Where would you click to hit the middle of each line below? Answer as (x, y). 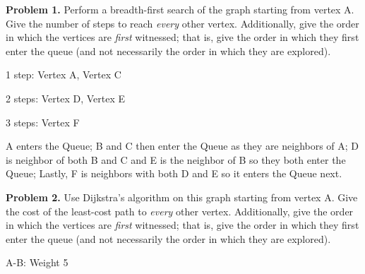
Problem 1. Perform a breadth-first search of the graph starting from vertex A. (180, 9)
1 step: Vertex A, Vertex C (64, 75)
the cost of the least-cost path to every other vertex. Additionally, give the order (180, 211)
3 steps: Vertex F (43, 122)
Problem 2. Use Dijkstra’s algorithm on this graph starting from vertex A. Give (182, 197)
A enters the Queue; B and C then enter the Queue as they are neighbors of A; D (182, 146)
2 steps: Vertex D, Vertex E (65, 98)
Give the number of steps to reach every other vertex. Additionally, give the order (182, 23)
